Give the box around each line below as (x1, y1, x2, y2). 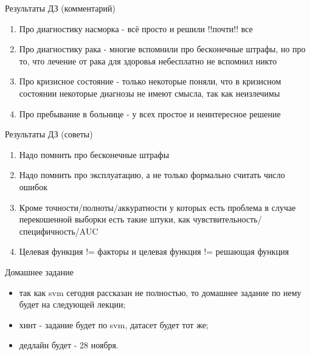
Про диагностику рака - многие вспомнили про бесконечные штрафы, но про (19, 43, 306, 55)
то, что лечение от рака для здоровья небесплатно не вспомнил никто (19, 54, 277, 67)
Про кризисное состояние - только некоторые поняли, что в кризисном (19, 75, 281, 88)
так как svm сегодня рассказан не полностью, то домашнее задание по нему (19, 286, 301, 298)
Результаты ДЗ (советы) (5, 128, 93, 140)
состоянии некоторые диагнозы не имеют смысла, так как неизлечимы (19, 86, 280, 99)
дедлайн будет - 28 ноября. (19, 339, 119, 351)
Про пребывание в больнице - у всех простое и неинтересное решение (19, 107, 281, 120)
